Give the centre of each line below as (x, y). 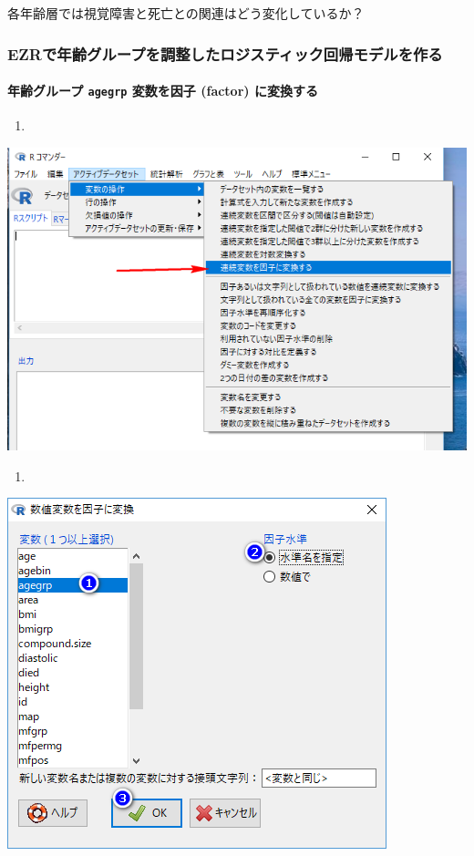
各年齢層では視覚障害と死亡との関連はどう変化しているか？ (186, 13)
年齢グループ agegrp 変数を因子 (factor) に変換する (163, 91)
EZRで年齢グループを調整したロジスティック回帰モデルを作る (225, 53)
